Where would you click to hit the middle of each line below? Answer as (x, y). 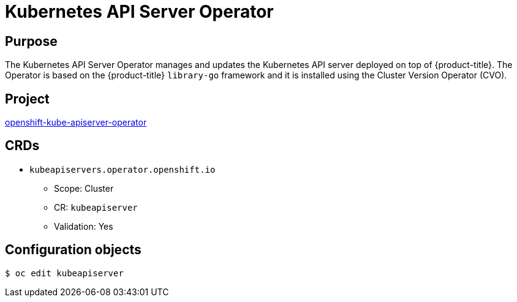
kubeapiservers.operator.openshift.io (123, 169)
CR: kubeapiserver (96, 207)
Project (27, 99)
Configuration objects (73, 250)
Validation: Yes (84, 226)
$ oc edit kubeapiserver (64, 273)
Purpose (31, 41)
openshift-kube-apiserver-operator (76, 123)
